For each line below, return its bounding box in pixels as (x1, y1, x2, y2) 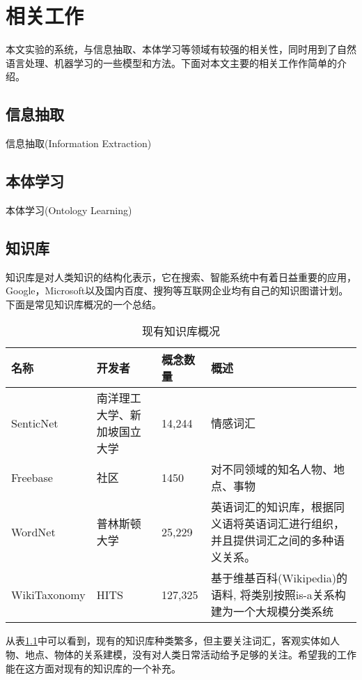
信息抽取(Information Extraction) (6, 136, 152, 151)
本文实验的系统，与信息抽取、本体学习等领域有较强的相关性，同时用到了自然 (6, 42, 356, 56)
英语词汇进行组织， (244, 515, 345, 532)
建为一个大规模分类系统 (210, 603, 333, 620)
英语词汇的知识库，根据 (210, 499, 333, 515)
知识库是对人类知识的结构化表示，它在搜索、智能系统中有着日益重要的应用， (6, 269, 356, 284)
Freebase (11, 469, 53, 485)
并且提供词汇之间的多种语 (210, 532, 345, 549)
